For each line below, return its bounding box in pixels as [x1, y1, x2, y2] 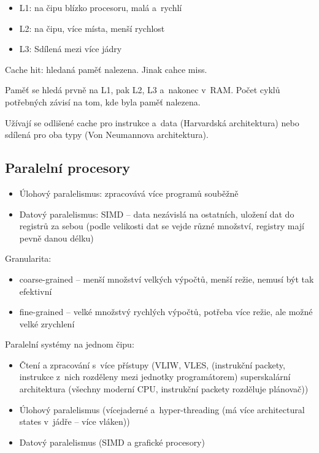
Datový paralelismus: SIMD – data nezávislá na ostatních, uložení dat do [19, 207, 294, 220]
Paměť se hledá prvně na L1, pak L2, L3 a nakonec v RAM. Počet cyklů [5, 83, 280, 96]
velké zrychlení [19, 317, 75, 330]
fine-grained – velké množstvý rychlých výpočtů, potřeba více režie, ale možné [19, 305, 313, 318]
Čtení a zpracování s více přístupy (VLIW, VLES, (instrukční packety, [19, 358, 285, 371]
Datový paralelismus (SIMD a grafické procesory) [19, 435, 205, 448]
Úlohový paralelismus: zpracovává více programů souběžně [19, 186, 239, 199]
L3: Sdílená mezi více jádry [19, 42, 122, 55]
